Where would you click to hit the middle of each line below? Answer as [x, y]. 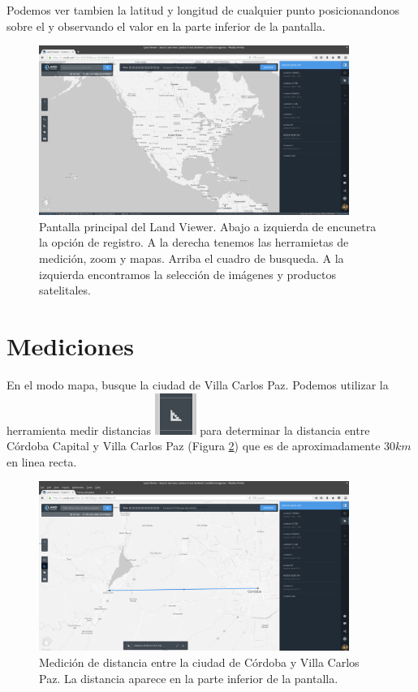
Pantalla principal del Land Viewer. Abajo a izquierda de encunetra [208, 226]
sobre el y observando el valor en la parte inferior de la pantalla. [166, 26]
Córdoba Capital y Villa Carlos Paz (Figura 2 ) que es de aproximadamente [194, 446]
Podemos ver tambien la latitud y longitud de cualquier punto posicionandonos [203, 10]
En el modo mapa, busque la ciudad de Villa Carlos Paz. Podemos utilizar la [198, 384]
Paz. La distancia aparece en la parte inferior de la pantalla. [189, 678]
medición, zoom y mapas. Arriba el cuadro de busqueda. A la [192, 258]
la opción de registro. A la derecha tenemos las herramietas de [194, 242]
